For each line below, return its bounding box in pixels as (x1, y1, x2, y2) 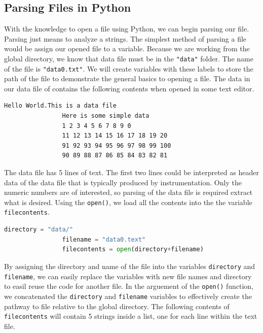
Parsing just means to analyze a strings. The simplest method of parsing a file (4, 33, 247, 44)
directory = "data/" (4, 226, 73, 234)
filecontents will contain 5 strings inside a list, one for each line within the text (4, 311, 257, 321)
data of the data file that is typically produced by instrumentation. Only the (4, 177, 242, 187)
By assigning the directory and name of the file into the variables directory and (4, 260, 255, 271)
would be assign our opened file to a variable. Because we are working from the (4, 43, 250, 54)
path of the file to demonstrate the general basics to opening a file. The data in (4, 73, 250, 84)
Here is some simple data (62, 112, 149, 120)
